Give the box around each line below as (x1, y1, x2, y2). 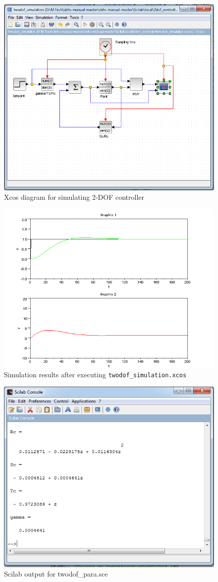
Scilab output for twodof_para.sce (4, 569, 108, 579)
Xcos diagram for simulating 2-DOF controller (4, 192, 145, 202)
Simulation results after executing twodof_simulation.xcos (4, 369, 187, 380)
